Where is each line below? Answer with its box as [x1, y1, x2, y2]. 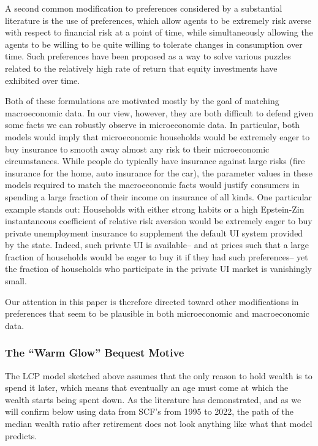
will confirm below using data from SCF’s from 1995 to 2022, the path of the [5, 405, 294, 418]
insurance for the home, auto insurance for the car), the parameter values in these [5, 166, 312, 179]
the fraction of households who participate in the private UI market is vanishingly [5, 262, 312, 275]
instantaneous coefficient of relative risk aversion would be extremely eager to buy [5, 214, 312, 227]
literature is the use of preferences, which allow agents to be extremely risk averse [5, 13, 312, 26]
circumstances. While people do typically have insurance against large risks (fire [5, 154, 305, 167]
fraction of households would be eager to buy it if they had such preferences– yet [5, 250, 308, 263]
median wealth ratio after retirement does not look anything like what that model [5, 417, 312, 430]
